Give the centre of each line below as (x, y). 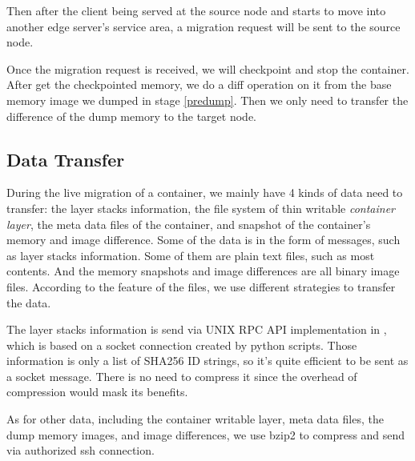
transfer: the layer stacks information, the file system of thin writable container (201, 208)
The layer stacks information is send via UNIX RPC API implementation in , (197, 329)
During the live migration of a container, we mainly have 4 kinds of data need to (205, 192)
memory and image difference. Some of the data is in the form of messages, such (203, 240)
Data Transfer (66, 159)
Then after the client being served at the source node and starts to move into (196, 10)
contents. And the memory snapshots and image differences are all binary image (203, 271)
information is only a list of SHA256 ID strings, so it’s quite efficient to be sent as (207, 361)
